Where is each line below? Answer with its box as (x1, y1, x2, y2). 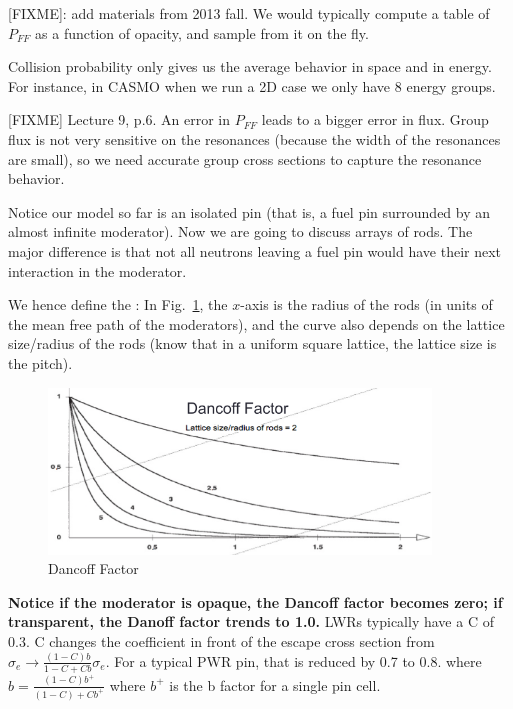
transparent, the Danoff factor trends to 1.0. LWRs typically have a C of (8, 611, 494, 632)
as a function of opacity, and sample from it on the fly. (35, 22, 369, 43)
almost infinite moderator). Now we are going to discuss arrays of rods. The (8, 221, 473, 242)
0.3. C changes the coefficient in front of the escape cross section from (8, 631, 435, 652)
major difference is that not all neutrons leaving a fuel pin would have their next (8, 240, 502, 261)
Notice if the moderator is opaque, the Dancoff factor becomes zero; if (8, 591, 503, 612)
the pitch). (8, 352, 73, 373)
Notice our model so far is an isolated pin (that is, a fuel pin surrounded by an (8, 201, 491, 222)
